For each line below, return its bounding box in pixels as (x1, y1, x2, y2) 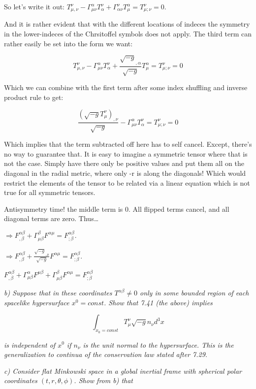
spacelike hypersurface (4, 297, 69, 307)
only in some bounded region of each (139, 288, 249, 298)
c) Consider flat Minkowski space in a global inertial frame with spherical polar (4, 365, 242, 376)
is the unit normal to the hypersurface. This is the (83, 339, 234, 350)
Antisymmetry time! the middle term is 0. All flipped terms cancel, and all (4, 203, 229, 214)
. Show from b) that (74, 375, 133, 386)
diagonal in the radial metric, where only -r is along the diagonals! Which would (4, 167, 246, 178)
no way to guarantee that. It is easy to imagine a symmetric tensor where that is (4, 148, 248, 159)
